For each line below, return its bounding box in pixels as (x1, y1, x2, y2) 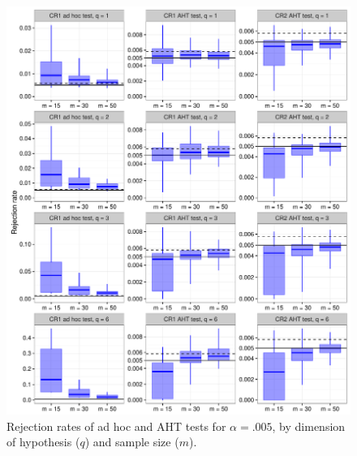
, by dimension (272, 417, 346, 434)
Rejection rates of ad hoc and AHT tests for (6, 417, 226, 434)
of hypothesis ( (6, 433, 80, 450)
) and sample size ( (84, 433, 179, 450)
